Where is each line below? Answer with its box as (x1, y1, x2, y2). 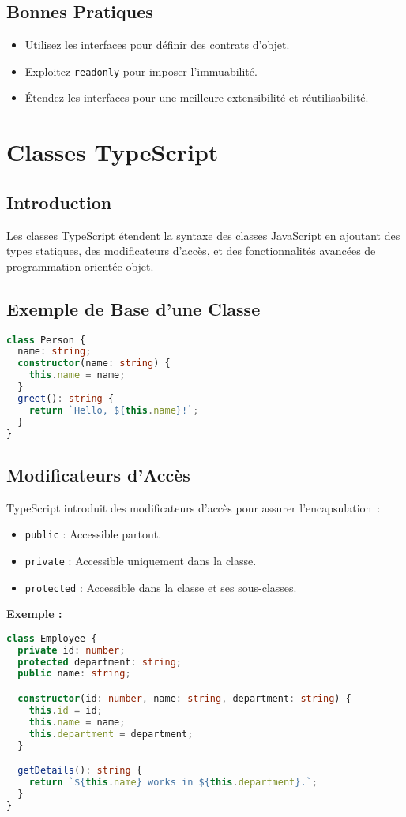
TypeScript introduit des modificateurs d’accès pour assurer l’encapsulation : (6, 499, 381, 515)
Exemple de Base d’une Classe (6, 296, 261, 320)
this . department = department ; (28, 728, 194, 740)
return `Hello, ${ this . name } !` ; (28, 404, 199, 416)
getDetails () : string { (17, 765, 142, 777)
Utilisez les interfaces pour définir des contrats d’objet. (24, 36, 290, 53)
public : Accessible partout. (24, 526, 162, 542)
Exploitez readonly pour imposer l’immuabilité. (24, 62, 258, 79)
